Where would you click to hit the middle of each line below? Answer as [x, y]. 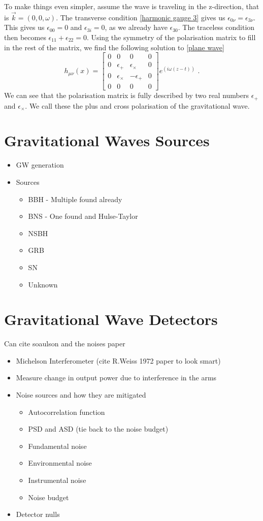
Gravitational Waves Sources [107, 140]
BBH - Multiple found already [75, 199]
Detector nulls [38, 514]
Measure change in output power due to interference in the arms [116, 378]
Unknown [43, 284]
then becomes [25, 37]
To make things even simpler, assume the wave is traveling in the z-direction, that [132, 6]
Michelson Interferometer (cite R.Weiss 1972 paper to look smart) [118, 360]
